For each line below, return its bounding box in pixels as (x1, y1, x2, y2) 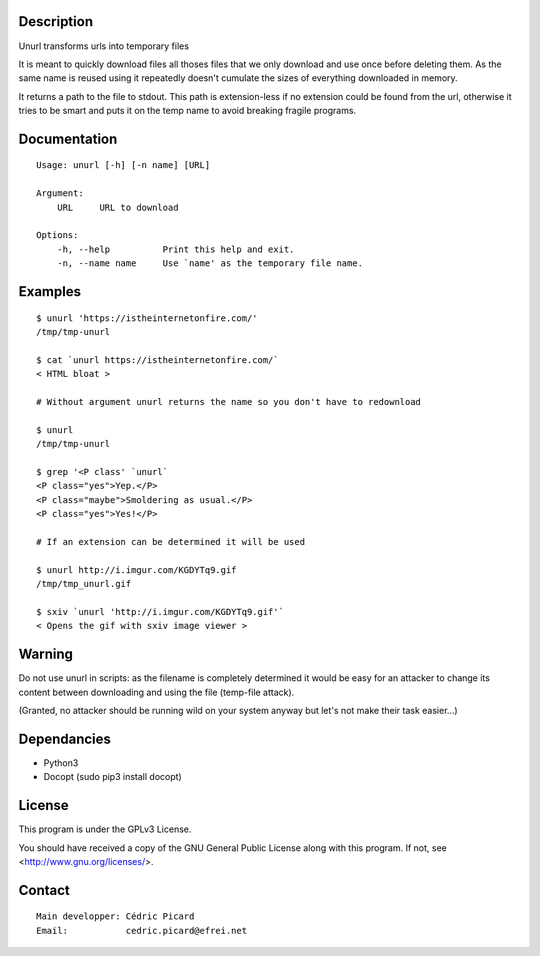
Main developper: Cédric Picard (36, 911, 195, 922)
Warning (18, 646, 74, 663)
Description (18, 13, 94, 30)
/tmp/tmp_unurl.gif (36, 578, 132, 590)
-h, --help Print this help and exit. (56, 243, 295, 255)
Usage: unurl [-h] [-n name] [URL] (36, 160, 211, 171)
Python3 (43, 756, 79, 769)
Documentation (18, 130, 118, 147)
